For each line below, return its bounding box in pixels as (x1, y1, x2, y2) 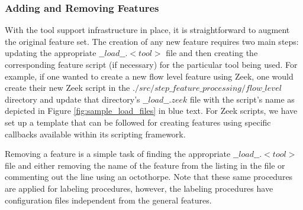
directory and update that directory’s (5, 93, 140, 105)
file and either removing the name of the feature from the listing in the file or (5, 159, 285, 171)
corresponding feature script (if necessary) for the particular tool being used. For (5, 58, 298, 70)
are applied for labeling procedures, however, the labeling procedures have (5, 182, 273, 194)
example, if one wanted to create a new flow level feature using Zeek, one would (5, 70, 294, 82)
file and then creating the (166, 47, 258, 59)
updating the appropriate (5, 47, 96, 59)
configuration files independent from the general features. (5, 193, 212, 206)
